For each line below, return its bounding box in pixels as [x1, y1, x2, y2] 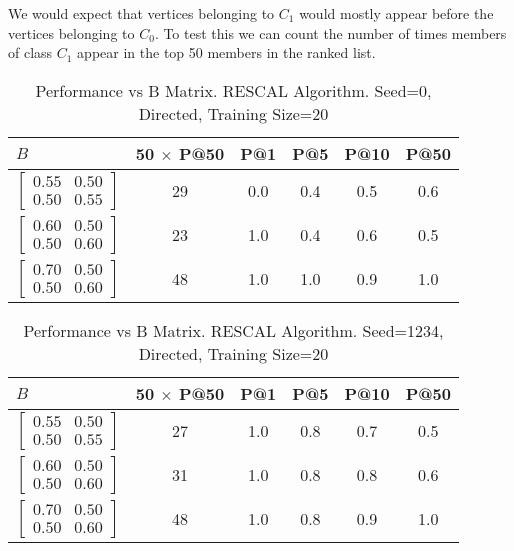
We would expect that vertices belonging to [8, 3, 275, 23]
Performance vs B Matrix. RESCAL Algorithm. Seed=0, [35, 78, 432, 102]
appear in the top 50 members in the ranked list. [77, 42, 376, 63]
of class [8, 42, 53, 63]
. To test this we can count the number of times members [154, 22, 507, 43]
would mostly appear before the [299, 3, 494, 23]
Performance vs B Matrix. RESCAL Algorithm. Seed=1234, [23, 318, 444, 342]
